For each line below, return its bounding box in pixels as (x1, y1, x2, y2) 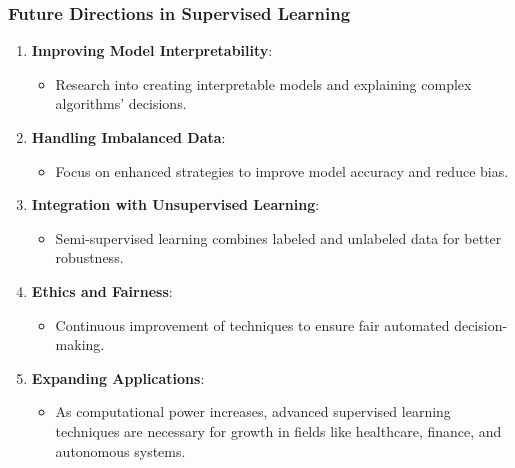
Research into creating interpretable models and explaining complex (55, 73, 472, 94)
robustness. (55, 247, 124, 268)
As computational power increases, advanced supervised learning (55, 401, 451, 422)
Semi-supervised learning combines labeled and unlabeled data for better (55, 227, 502, 248)
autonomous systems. (55, 440, 186, 461)
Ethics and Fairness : (31, 280, 173, 301)
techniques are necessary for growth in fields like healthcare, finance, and (55, 420, 502, 441)
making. (55, 334, 105, 355)
